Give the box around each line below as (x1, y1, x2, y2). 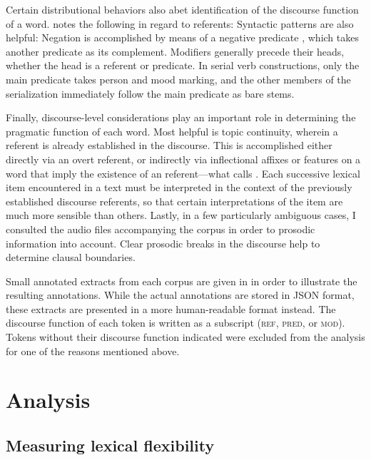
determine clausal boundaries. (6, 250, 136, 265)
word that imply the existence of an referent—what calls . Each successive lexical (6, 165, 360, 180)
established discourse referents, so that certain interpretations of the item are (6, 193, 343, 208)
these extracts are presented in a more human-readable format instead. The (6, 301, 336, 316)
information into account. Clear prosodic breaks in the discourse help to (6, 235, 320, 250)
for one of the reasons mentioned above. (6, 343, 180, 358)
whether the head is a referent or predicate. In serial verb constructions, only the (6, 58, 360, 73)
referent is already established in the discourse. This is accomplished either (6, 138, 332, 153)
